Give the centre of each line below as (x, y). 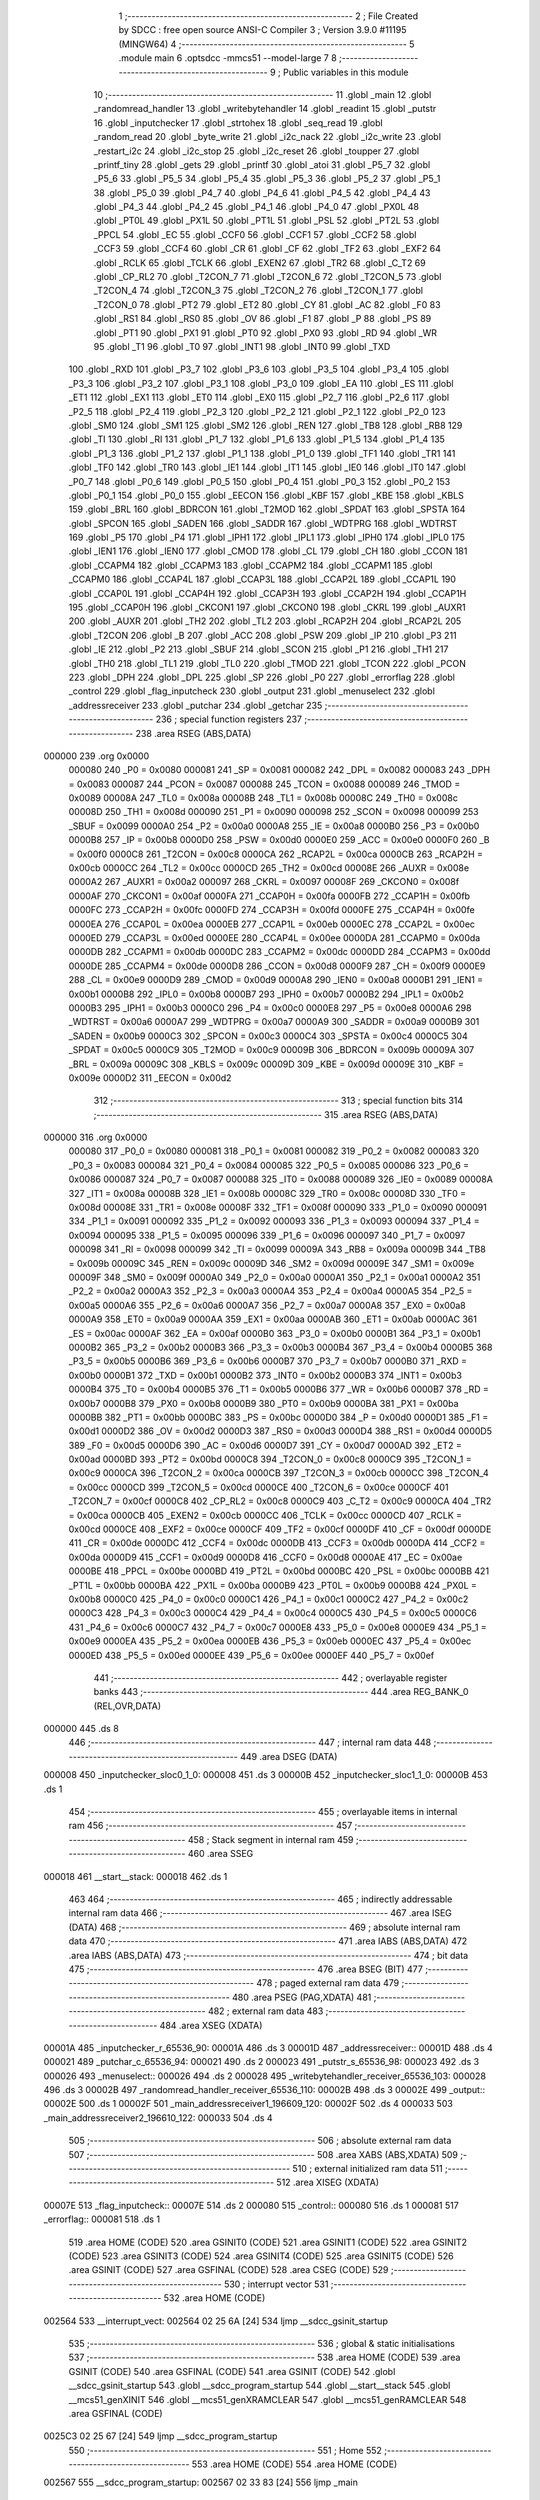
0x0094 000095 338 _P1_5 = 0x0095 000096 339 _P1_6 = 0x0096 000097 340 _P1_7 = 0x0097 (267, 1235)
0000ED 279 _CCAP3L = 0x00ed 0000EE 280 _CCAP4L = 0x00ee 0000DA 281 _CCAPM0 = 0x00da (274, 938)
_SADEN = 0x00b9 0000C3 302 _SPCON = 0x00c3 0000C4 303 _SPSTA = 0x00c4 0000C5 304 (268, 1036)
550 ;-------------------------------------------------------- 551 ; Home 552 (225, 2450)
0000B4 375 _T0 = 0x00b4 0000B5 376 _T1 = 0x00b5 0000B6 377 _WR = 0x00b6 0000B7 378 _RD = (279, 1389)
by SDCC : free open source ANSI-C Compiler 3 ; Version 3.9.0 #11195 (262, 30)
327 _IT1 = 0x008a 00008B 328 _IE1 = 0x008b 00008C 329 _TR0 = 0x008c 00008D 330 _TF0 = (267, 1193)
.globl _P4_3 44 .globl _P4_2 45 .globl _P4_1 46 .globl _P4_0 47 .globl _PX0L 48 (256, 207)
